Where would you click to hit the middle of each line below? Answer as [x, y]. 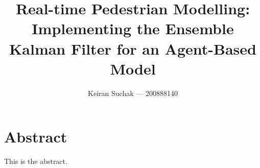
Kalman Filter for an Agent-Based [133, 48]
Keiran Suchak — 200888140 [133, 93]
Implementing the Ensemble [133, 28]
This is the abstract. [36, 161]
